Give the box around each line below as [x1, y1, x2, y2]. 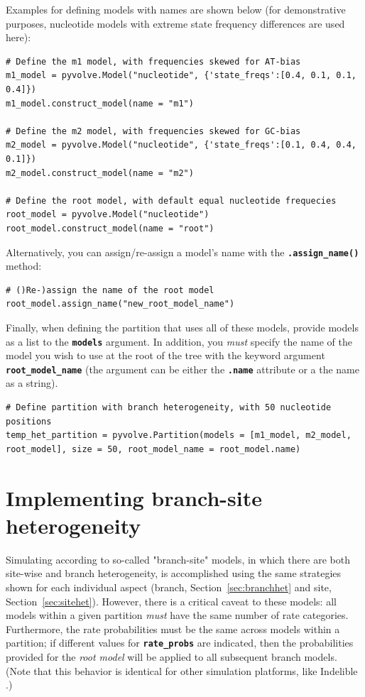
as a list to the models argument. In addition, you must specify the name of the [6, 334, 352, 348]
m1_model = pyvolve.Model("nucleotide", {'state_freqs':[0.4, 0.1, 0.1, [6, 70, 356, 81]
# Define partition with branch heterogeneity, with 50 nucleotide [6, 402, 332, 413]
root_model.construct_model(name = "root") [6, 223, 214, 234]
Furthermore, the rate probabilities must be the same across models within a [6, 621, 340, 636]
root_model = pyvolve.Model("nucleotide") [6, 209, 209, 220]
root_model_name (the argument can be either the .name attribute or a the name [6, 361, 360, 376]
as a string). [6, 375, 58, 390]
